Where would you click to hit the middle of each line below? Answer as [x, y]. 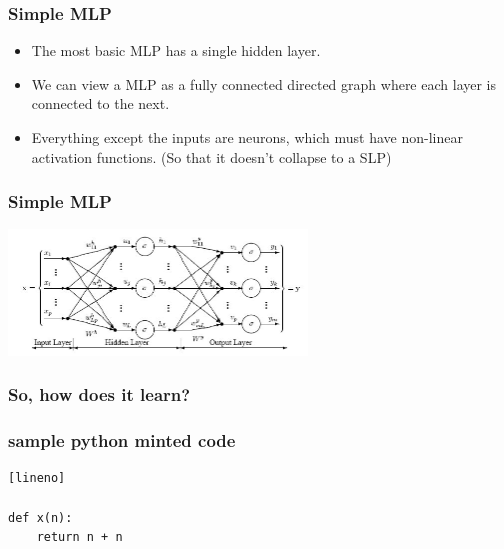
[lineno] [37, 478]
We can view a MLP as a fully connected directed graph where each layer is [264, 83]
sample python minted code [122, 440]
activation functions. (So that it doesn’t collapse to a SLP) [211, 156]
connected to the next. [100, 103]
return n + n [79, 537]
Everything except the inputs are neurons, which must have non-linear [247, 137]
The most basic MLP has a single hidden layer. [176, 50]
